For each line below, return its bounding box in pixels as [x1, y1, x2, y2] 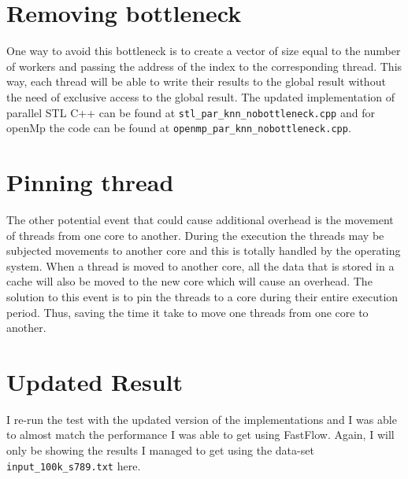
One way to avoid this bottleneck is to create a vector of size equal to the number [6, 42, 401, 59]
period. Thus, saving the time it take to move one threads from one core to [6, 304, 369, 320]
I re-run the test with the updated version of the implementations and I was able [6, 411, 397, 427]
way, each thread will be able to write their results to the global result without [6, 73, 386, 90]
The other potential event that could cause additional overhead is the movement [6, 211, 394, 227]
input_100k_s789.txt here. [6, 457, 141, 473]
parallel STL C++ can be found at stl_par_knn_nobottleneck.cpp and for [6, 104, 375, 120]
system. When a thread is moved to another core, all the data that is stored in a [6, 257, 395, 274]
